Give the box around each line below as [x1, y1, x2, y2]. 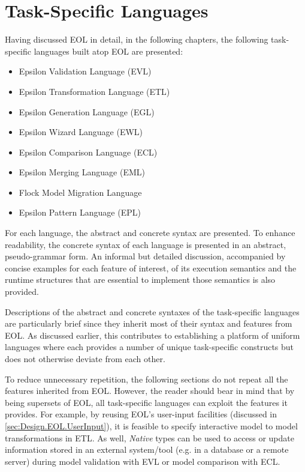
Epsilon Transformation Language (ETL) [19, 85, 170, 97]
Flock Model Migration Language [19, 186, 142, 198]
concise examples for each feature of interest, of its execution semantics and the [5, 261, 297, 274]
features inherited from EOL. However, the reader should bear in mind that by [5, 384, 295, 397]
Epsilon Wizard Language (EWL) [19, 126, 143, 138]
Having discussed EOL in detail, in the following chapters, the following [5, 33, 268, 46]
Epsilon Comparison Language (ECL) [19, 145, 158, 158]
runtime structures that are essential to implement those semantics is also [5, 273, 276, 286]
